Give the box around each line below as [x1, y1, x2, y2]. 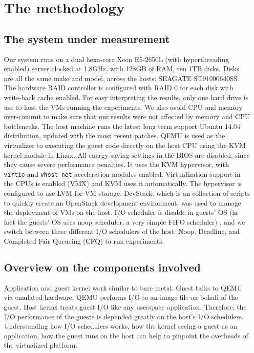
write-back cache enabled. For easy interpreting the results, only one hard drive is [4, 92, 249, 102]
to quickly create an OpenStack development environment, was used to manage [4, 197, 241, 208]
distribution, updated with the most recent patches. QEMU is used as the [4, 130, 225, 141]
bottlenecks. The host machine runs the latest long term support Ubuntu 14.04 [4, 121, 240, 131]
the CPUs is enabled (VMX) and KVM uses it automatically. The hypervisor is [4, 178, 242, 188]
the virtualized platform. [4, 340, 78, 350]
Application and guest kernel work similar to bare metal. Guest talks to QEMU [4, 282, 242, 292]
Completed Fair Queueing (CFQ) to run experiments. [4, 235, 164, 246]
